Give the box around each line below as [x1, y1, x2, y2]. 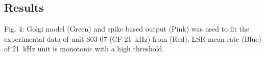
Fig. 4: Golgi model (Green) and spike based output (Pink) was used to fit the [4, 23, 250, 34]
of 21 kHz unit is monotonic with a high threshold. [4, 43, 164, 54]
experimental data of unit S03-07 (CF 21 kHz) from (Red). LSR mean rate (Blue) [4, 33, 261, 44]
